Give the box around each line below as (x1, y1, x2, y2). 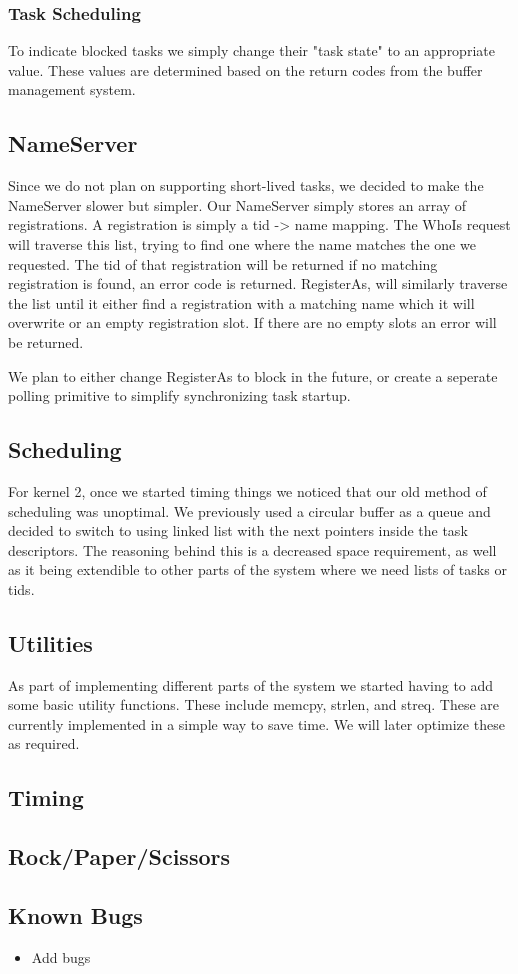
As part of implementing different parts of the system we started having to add (8, 674, 494, 695)
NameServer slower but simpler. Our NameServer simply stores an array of (8, 194, 467, 215)
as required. (8, 733, 80, 754)
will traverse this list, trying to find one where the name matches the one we (8, 233, 476, 254)
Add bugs (31, 946, 91, 967)
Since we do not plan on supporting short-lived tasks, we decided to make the (8, 175, 484, 196)
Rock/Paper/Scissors (8, 841, 230, 872)
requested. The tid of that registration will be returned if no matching (8, 253, 438, 274)
